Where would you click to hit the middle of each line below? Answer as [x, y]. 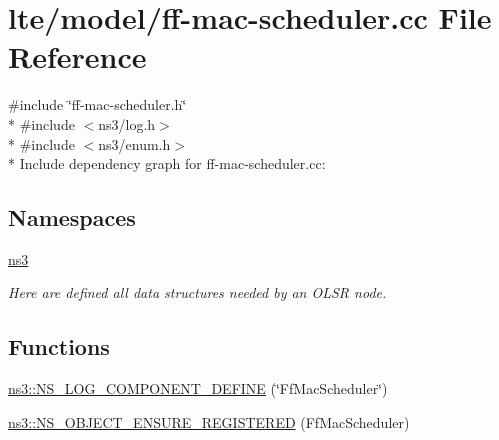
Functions [59, 346]
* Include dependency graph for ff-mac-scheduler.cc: [167, 163]
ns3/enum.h [134, 143]
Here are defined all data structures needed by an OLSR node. [197, 292]
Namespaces [72, 217]
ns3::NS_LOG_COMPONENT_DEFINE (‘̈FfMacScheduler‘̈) [198, 388]
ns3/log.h [127, 123]
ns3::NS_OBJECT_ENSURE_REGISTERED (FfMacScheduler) [209, 421]
